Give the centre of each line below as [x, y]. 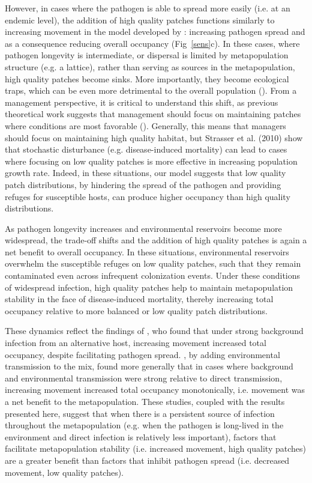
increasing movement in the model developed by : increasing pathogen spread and [155, 32]
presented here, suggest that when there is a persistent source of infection [140, 413]
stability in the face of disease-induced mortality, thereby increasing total [139, 299]
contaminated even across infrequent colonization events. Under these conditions [153, 275]
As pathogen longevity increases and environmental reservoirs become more [143, 228]
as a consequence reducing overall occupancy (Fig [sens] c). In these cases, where [152, 43]
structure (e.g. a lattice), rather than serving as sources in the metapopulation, [150, 66]
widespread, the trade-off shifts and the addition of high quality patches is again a [156, 240]
